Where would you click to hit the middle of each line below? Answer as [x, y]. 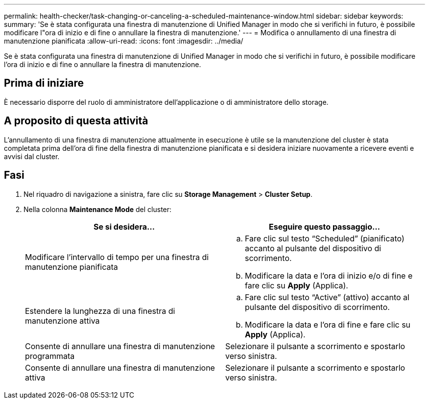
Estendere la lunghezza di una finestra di [100, 311]
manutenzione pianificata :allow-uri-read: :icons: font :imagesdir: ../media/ [124, 41]
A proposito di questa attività [76, 121]
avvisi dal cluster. [32, 156]
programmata [50, 356]
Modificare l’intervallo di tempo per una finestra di [117, 257]
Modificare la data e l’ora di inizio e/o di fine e [329, 275]
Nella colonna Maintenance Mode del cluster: [98, 209]
